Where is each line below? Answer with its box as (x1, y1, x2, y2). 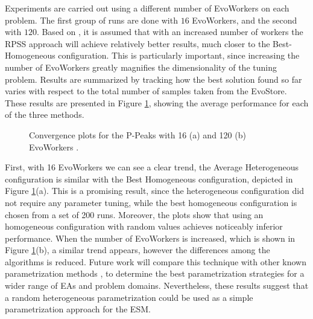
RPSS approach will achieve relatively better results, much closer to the (5, 37, 270, 50)
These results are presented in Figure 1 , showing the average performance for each (5, 96, 309, 109)
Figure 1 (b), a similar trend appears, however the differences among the (5, 243, 270, 256)
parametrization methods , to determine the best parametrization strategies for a (5, 267, 305, 280)
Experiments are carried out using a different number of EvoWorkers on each (5, 2, 289, 14)
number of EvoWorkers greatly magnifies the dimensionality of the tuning (5, 60, 277, 73)
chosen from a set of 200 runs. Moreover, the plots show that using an (5, 208, 264, 221)
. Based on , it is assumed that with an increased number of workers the (36, 25, 303, 38)
